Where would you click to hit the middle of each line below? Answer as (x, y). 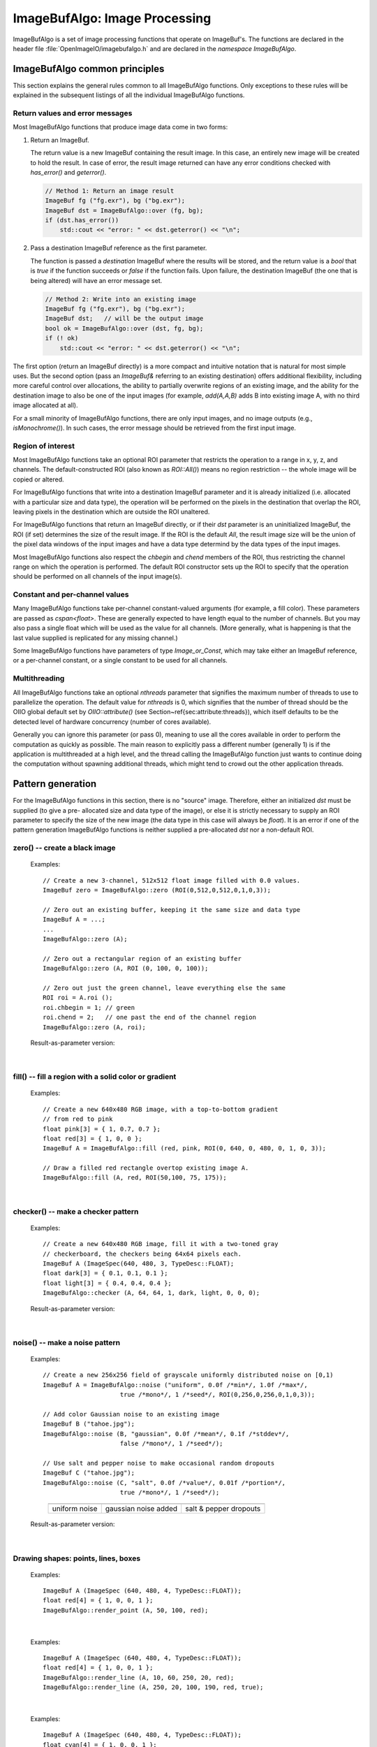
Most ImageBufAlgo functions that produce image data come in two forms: (120, 127)
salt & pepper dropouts (223, 1509)
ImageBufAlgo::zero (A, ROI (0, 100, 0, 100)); (126, 969)
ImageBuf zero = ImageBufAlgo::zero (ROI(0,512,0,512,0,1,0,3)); (157, 890)
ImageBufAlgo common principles (89, 69)
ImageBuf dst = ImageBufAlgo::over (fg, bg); (124, 210)
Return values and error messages (73, 113)
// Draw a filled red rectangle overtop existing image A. (146, 1168)
